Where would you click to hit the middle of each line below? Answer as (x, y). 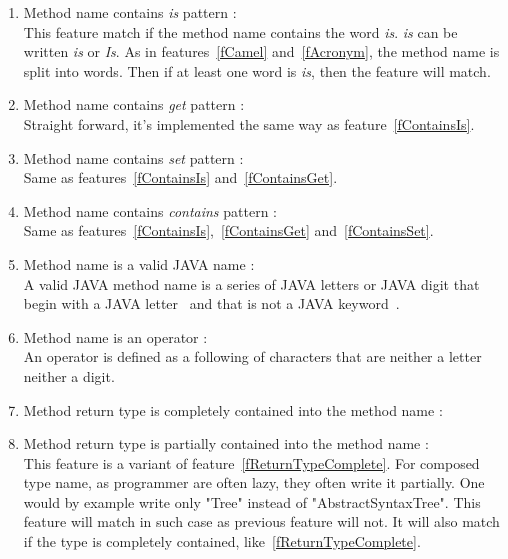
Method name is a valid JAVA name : (139, 263)
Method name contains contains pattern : (150, 210)
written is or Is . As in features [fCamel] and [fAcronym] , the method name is (261, 51)
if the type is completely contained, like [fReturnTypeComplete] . (222, 541)
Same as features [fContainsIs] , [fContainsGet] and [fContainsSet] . (228, 230)
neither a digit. (69, 375)
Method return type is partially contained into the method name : (226, 443)
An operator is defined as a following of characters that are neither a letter (252, 356)
